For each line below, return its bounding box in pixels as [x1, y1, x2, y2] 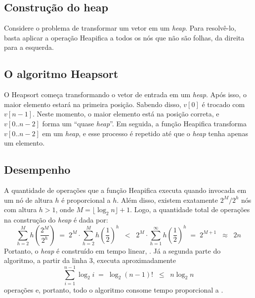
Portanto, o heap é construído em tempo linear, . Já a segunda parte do [4, 245, 221, 256]
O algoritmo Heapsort [4, 66, 119, 81]
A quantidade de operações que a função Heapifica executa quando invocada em [4, 185, 247, 195]
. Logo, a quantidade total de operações [130, 204, 250, 215]
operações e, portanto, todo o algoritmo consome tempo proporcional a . [4, 284, 223, 295]
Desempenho [4, 162, 71, 177]
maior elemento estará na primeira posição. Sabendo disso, [4, 99, 181, 109]
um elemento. [4, 138, 45, 148]
